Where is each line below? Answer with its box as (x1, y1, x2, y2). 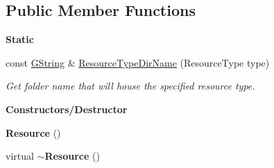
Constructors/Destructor (6, 101, 128, 116)
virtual (6, 149, 34, 163)
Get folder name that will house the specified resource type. (6, 78, 255, 93)
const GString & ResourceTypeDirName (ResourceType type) (6, 55, 270, 69)
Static (6, 32, 34, 47)
